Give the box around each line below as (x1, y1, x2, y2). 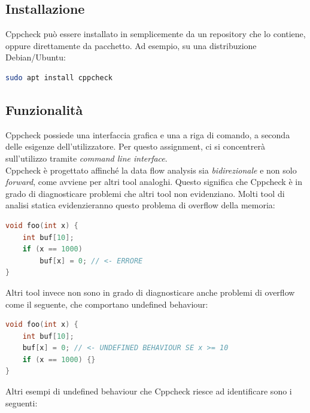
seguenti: (5, 396, 38, 409)
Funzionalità (5, 100, 83, 119)
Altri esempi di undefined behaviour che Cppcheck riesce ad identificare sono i (5, 385, 292, 397)
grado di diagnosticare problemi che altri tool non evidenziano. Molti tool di (5, 187, 285, 199)
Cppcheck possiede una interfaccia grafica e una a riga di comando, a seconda (5, 128, 290, 141)
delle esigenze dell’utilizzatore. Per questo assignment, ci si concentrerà (5, 140, 265, 153)
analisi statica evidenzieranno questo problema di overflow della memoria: (5, 199, 275, 211)
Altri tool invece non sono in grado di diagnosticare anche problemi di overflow (5, 286, 295, 298)
